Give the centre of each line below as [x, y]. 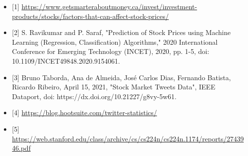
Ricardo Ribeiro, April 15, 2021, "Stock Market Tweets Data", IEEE [114, 87]
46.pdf [21, 148]
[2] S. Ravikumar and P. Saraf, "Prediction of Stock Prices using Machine [121, 32]
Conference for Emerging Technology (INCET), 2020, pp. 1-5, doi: [111, 51]
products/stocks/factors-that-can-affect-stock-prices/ [90, 16]
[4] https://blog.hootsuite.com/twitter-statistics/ [84, 113]
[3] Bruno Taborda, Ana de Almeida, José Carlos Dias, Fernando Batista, [121, 77]
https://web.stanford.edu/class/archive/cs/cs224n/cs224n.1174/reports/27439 [128, 138]
